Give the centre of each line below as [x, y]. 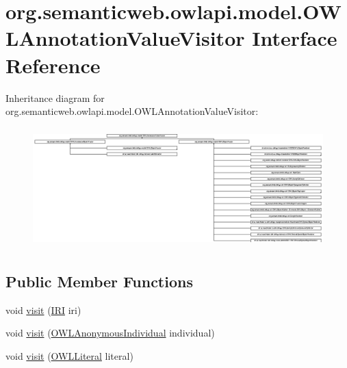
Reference [53, 65]
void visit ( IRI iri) [43, 310]
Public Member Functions [99, 281]
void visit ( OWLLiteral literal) [69, 356]
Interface [295, 38]
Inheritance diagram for [55, 97]
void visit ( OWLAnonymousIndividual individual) [110, 333]
